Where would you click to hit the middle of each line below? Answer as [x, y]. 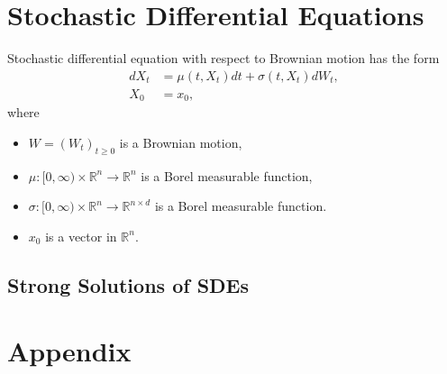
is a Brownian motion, [181, 142]
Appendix [69, 351]
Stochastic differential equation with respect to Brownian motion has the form [223, 58]
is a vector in [81, 236]
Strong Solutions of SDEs [128, 284]
